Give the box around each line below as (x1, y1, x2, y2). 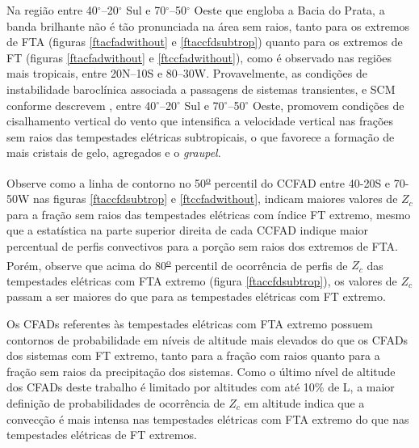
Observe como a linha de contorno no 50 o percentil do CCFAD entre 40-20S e (6, 171, 391, 191)
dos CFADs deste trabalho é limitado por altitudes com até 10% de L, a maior (6, 378, 395, 395)
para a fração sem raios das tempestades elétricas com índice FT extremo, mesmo (6, 205, 411, 222)
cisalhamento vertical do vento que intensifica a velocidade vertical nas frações (6, 112, 394, 129)
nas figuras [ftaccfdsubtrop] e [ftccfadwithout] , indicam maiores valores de (33, 190, 398, 207)
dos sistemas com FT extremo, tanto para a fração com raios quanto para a (6, 347, 380, 364)
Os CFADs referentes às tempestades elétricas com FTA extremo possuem (6, 315, 373, 332)
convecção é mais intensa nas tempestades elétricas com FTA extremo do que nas (6, 410, 409, 427)
